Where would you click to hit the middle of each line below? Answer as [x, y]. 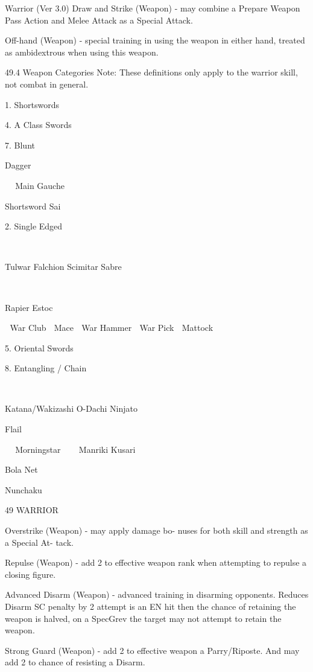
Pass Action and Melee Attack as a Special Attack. [99, 20]
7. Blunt [20, 145]
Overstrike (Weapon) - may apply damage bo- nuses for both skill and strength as [156, 530]
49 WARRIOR [32, 510]
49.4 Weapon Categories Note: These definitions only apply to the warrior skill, [151, 72]
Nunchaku [24, 489]
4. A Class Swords [38, 125]
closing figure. [30, 574]
